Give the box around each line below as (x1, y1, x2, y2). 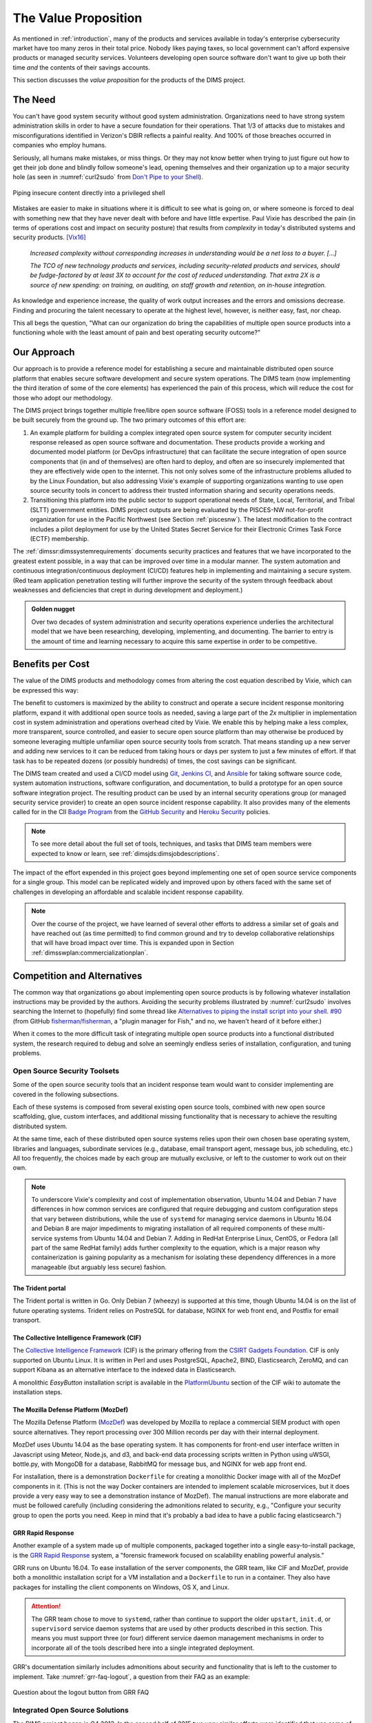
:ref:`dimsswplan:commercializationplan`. (31, 948, 148, 957)
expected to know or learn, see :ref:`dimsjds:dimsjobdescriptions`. (31, 849, 220, 857)
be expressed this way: (12, 686, 79, 694)
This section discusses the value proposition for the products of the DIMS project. (12, 76, 246, 84)
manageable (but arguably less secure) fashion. (31, 1263, 167, 1271)
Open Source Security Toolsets (12, 1066, 120, 1075)
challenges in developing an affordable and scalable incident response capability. (12, 888, 244, 896)
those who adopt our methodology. (12, 394, 113, 402)
